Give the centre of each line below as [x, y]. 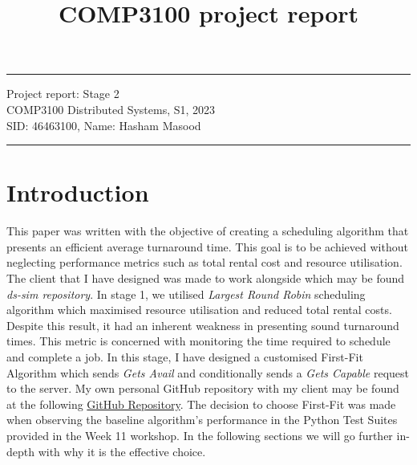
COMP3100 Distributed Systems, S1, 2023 [111, 109]
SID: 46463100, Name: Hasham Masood [104, 125]
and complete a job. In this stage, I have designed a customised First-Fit [185, 357]
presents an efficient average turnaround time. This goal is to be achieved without [207, 246]
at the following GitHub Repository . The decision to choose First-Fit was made [201, 404]
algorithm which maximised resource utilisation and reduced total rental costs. [199, 310]
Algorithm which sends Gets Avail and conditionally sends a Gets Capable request [208, 372]
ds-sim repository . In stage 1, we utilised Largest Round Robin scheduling [186, 294]
